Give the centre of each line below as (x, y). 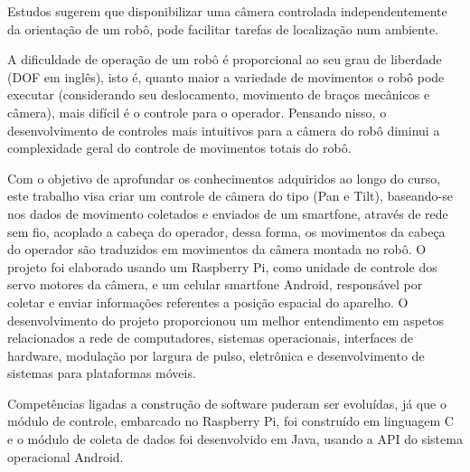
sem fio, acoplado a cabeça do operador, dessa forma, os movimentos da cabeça (226, 231)
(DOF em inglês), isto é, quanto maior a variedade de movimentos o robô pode (226, 76)
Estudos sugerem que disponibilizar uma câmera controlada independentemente (227, 11)
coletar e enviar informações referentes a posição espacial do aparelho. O (208, 302)
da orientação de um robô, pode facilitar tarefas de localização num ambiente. (223, 28)
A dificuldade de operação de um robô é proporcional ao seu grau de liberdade (225, 59)
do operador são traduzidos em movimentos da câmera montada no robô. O (217, 249)
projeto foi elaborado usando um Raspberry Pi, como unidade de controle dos (222, 266)
